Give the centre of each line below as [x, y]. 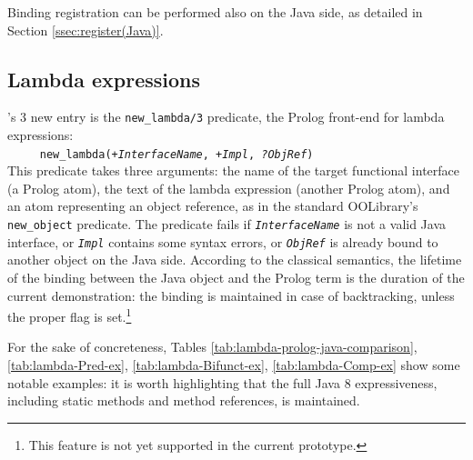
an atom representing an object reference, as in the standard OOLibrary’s [213, 206]
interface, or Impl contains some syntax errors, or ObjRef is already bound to [223, 241]
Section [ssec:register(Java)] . [86, 30]
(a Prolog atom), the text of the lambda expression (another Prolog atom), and [229, 188]
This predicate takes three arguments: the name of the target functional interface [234, 170]
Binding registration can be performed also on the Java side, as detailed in [215, 12]
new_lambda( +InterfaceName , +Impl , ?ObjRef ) [176, 154]
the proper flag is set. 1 [70, 315]
